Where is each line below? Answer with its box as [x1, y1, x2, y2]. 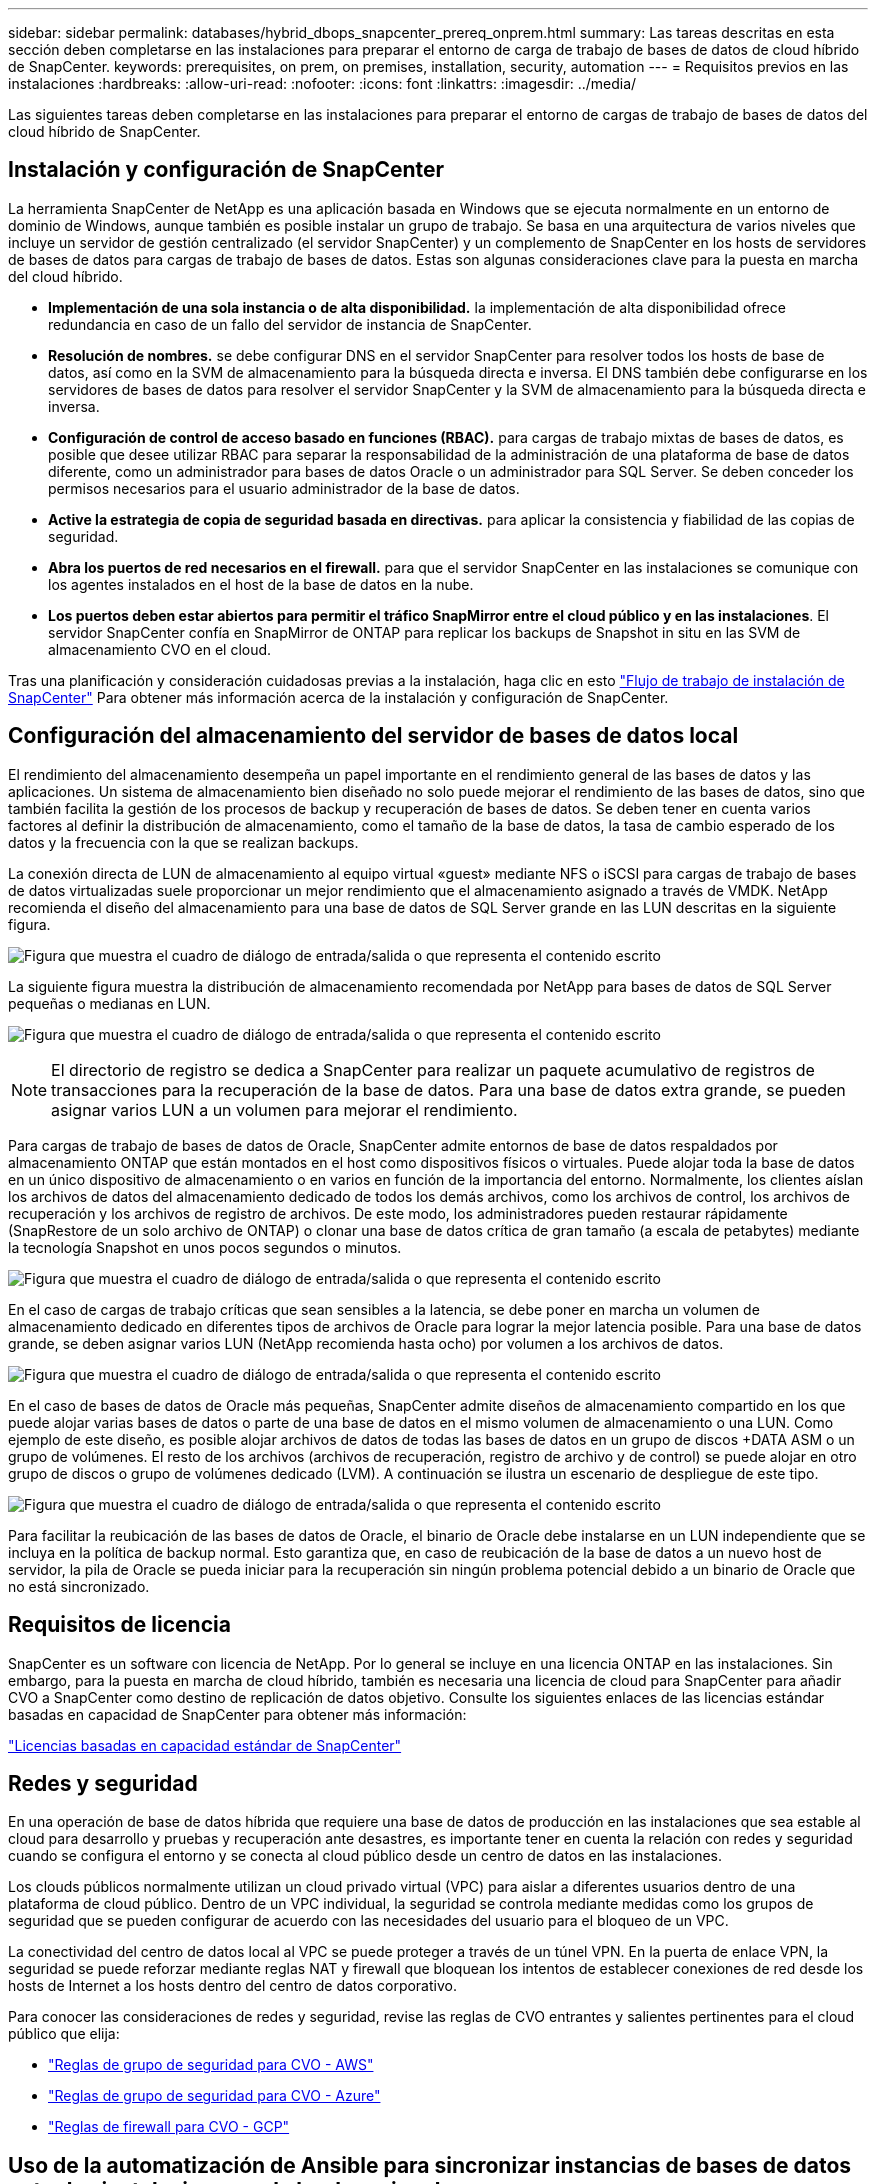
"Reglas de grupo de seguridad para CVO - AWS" [48, 2056, 374, 2074]
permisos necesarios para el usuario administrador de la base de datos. [48, 479, 520, 497]
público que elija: [8, 2025, 120, 2043]
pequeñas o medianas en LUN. [8, 994, 211, 1012]
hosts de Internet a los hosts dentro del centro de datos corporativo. [8, 1977, 457, 1995]
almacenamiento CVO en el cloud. [48, 640, 272, 658]
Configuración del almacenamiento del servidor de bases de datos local [8, 723, 739, 749]
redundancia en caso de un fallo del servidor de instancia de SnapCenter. [48, 315, 532, 333]
